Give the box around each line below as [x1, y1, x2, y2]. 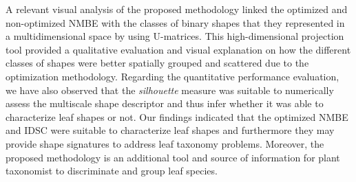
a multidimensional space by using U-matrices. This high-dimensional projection [6, 29, 344, 43]
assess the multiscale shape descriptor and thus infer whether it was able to [6, 96, 324, 111]
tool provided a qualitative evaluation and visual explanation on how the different [6, 42, 351, 56]
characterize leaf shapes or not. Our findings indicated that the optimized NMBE [6, 109, 348, 124]
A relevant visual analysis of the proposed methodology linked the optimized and [6, 2, 348, 16]
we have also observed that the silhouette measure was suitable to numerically [6, 82, 334, 97]
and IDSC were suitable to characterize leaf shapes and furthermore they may [6, 123, 335, 137]
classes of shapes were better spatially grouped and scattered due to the [6, 56, 309, 70]
